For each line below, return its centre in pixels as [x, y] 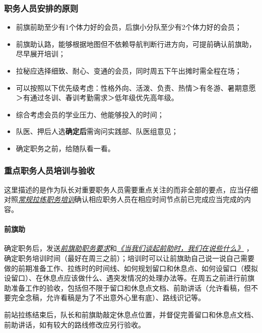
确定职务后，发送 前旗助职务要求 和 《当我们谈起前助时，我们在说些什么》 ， [129, 248]
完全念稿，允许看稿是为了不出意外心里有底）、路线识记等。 [108, 297]
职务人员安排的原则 [41, 8]
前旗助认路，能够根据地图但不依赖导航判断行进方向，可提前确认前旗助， [136, 44]
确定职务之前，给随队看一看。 [65, 148]
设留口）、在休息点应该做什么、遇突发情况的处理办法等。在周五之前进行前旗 [129, 278]
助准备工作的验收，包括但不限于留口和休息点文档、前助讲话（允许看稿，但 [127, 287]
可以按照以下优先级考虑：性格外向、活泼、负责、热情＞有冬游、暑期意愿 [136, 87]
